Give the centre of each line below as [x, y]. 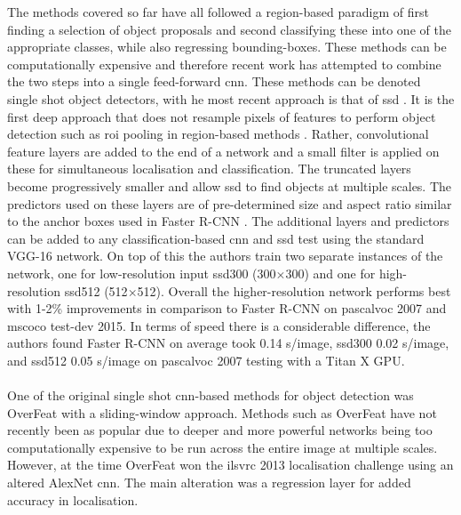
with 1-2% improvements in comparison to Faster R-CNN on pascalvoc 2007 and [227, 308]
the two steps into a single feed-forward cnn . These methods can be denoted [214, 81]
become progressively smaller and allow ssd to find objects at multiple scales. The [230, 185]
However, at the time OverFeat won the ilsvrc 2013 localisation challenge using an [230, 465]
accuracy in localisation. [73, 499]
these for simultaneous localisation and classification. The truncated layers [209, 169]
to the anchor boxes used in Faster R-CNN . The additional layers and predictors [228, 221]
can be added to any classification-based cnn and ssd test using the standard [216, 238]
